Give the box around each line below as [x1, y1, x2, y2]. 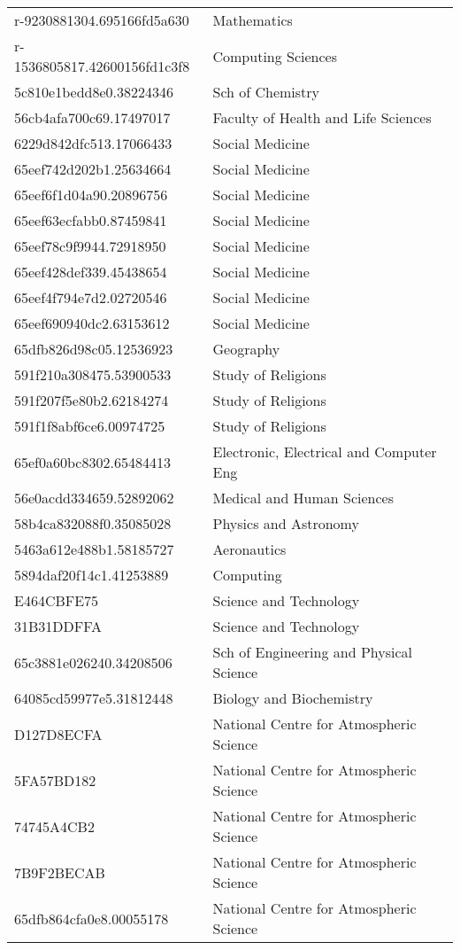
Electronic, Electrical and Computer [212, 441, 437, 462]
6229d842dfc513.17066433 [14, 133, 172, 153]
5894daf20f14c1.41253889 [14, 565, 169, 585]
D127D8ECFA [14, 723, 103, 744]
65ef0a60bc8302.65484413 [14, 451, 171, 472]
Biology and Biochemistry [212, 688, 373, 708]
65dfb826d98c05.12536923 [14, 339, 173, 359]
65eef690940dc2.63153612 [14, 313, 170, 333]
